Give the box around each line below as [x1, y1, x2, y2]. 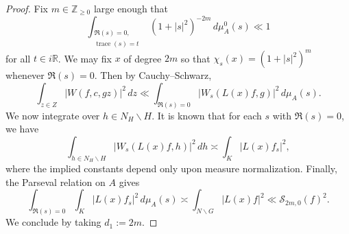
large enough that [93, 1, 169, 15]
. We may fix [58, 51, 112, 65]
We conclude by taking [5, 215, 101, 229]
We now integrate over [5, 108, 100, 122]
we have [5, 121, 39, 136]
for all [5, 51, 31, 65]
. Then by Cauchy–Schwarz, [94, 68, 212, 82]
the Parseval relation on [5, 174, 106, 189]
